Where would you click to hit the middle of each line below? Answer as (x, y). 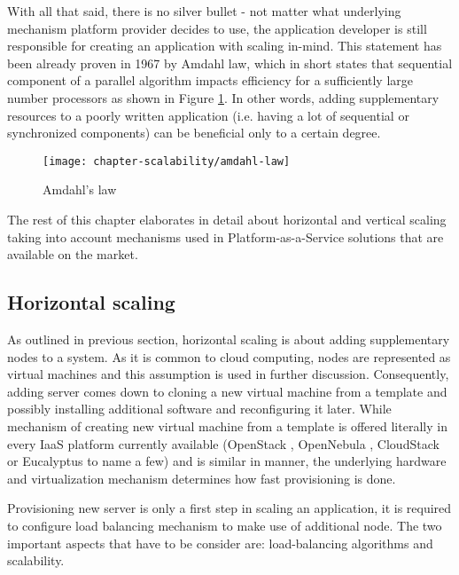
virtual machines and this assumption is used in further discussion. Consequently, (228, 374)
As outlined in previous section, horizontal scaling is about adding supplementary (229, 339)
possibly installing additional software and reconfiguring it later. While (199, 409)
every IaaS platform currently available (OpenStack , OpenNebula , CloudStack (223, 443)
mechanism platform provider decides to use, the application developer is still (217, 28)
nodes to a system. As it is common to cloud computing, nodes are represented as (229, 356)
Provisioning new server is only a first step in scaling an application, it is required (229, 508)
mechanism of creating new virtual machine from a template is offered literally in (227, 425)
